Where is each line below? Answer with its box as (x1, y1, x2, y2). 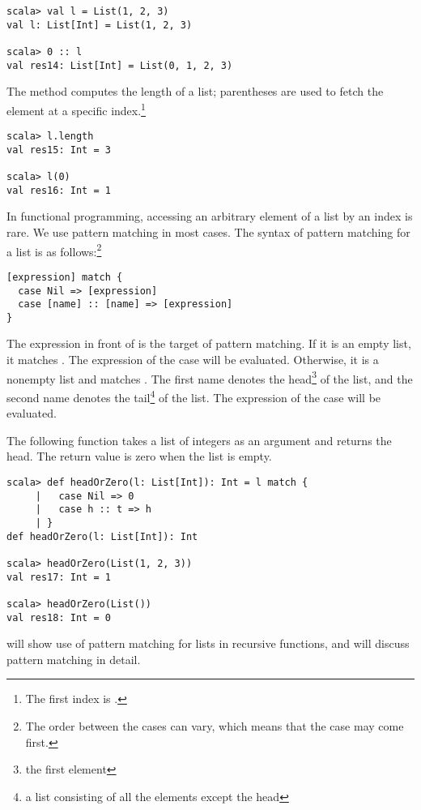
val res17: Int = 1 (6, 571, 111, 583)
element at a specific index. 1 (6, 99, 146, 118)
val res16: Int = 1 (6, 184, 111, 196)
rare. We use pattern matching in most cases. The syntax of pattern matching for (6, 224, 410, 240)
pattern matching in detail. (6, 650, 141, 667)
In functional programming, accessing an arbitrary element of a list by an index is (6, 208, 413, 225)
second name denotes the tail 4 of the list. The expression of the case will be (6, 386, 381, 405)
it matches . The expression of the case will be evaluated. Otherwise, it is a (6, 351, 379, 368)
